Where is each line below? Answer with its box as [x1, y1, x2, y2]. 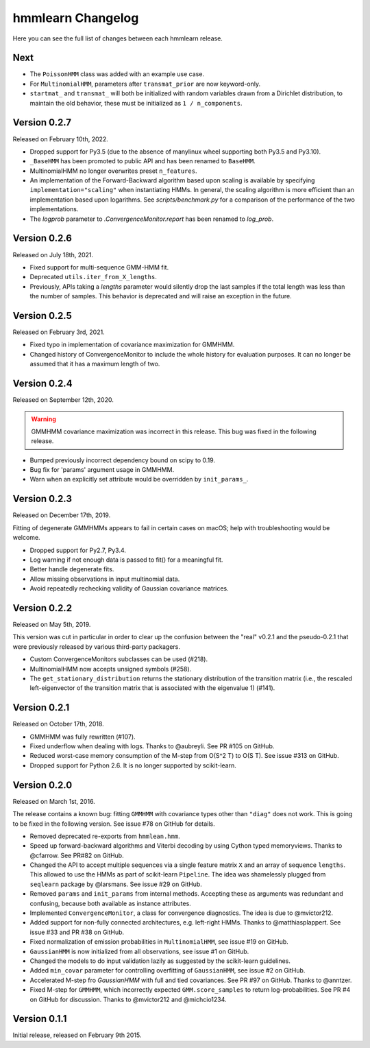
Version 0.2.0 [12, 779, 73, 791]
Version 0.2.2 [12, 602, 72, 614]
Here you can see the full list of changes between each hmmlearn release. [12, 34, 223, 43]
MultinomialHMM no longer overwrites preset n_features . [29, 167, 197, 175]
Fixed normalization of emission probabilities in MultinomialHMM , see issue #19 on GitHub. [29, 938, 289, 946]
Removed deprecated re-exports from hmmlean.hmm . [29, 832, 181, 840]
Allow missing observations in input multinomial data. [29, 575, 180, 583]
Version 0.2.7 [12, 117, 72, 128]
